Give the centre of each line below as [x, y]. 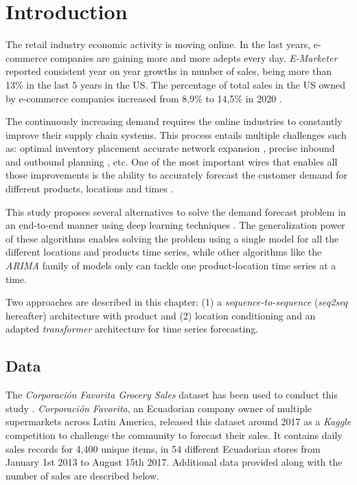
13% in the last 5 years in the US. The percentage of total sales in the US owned [175, 84]
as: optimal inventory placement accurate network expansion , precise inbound [170, 148]
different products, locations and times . [90, 189]
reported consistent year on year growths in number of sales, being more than [169, 71]
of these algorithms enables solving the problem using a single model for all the [172, 238]
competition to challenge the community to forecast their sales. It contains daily [174, 435]
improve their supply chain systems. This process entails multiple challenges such [176, 134]
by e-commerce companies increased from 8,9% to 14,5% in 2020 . [144, 98]
